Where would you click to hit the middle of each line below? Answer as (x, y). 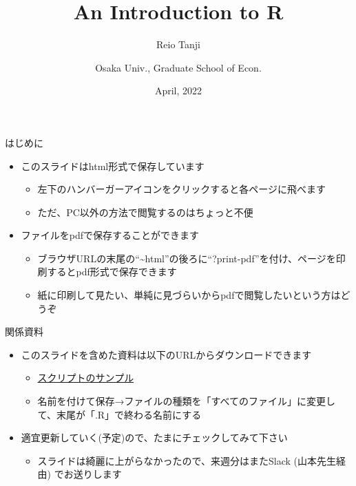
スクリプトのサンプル (86, 378)
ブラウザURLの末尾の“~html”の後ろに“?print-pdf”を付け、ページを (187, 258)
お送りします (93, 474)
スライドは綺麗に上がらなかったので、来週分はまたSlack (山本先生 (187, 460)
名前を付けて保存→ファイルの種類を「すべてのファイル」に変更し (187, 401)
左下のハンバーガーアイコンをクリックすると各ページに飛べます (182, 189)
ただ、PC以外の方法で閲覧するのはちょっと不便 (145, 212)
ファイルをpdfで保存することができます (110, 235)
